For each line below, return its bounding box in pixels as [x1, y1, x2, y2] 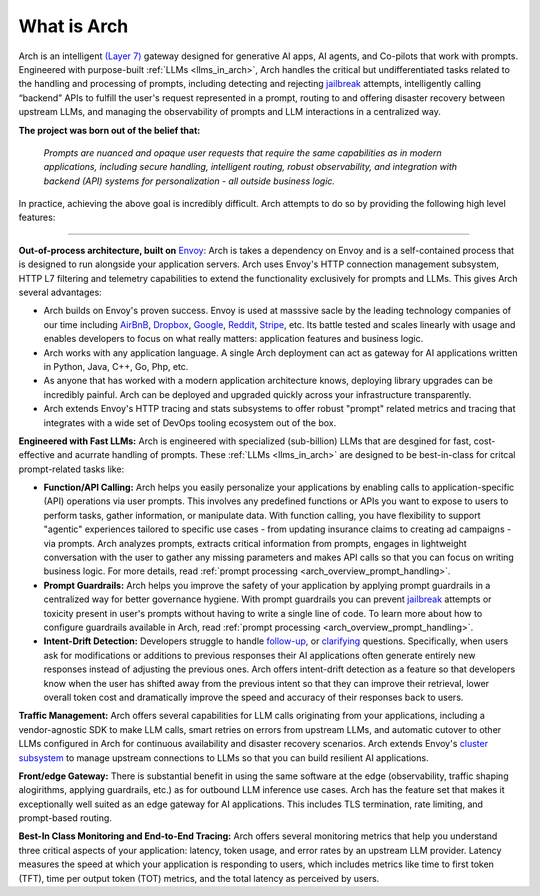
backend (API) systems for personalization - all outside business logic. [43, 175, 335, 187]
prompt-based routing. [18, 812, 112, 824]
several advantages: [18, 286, 102, 299]
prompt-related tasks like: [18, 463, 125, 475]
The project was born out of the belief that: [18, 124, 201, 136]
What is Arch [18, 15, 129, 37]
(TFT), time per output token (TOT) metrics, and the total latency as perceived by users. [18, 872, 380, 884]
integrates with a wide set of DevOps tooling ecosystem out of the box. [43, 416, 337, 429]
